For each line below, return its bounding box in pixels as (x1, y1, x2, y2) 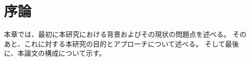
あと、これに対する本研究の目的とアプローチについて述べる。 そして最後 (4, 38, 239, 48)
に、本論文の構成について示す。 (4, 48, 106, 58)
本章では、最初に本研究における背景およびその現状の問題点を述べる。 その (4, 29, 247, 39)
